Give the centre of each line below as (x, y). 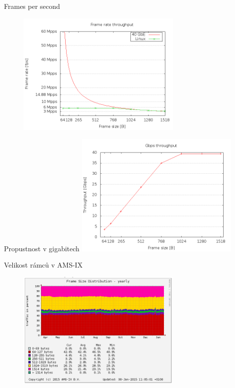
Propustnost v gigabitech (42, 248)
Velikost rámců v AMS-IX (43, 265)
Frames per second (32, 6)
